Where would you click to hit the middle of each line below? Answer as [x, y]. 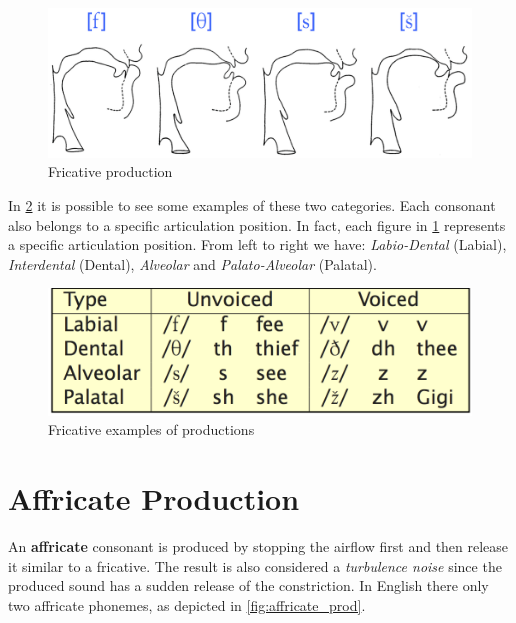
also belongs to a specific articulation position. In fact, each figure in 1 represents [257, 224]
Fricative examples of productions [151, 429]
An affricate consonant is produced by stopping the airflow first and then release [258, 546]
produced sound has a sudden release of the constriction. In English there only [248, 585]
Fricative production [110, 171]
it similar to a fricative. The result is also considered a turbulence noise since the [255, 565]
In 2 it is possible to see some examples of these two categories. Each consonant [252, 205]
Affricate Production [154, 498]
